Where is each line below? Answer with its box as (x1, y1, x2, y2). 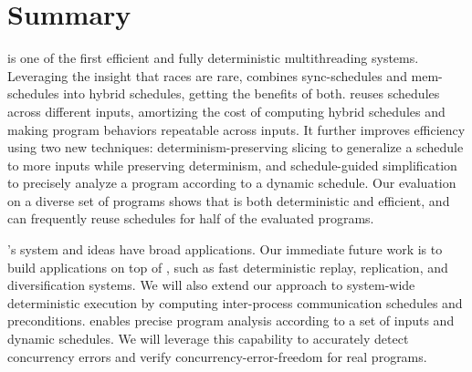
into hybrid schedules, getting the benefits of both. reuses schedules (63, 84, 440, 103)
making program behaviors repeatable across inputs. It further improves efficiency (7, 119, 466, 139)
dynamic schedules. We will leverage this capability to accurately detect (7, 329, 409, 348)
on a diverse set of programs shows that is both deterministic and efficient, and (7, 191, 450, 210)
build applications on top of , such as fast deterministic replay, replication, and (7, 257, 448, 276)
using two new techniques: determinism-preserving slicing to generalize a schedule (7, 138, 464, 157)
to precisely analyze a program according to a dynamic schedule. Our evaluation (7, 173, 456, 192)
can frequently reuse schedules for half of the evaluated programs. (7, 209, 374, 228)
